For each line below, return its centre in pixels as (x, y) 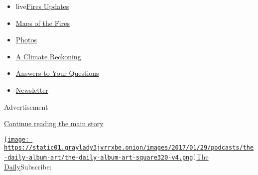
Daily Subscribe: (28, 166)
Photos (26, 40)
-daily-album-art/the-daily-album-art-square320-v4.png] (100, 158)
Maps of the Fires (43, 23)
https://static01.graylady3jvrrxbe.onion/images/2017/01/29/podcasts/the (129, 148)
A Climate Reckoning (48, 56)
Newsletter (32, 89)
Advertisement (26, 106)
